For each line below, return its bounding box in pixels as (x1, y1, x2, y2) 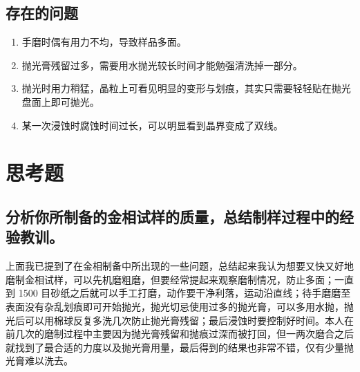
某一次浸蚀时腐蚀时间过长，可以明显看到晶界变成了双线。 (21, 118, 283, 132)
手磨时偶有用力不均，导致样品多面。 (21, 35, 187, 49)
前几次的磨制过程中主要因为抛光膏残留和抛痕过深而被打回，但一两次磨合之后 (6, 326, 354, 341)
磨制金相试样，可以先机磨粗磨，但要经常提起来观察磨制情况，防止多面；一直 (6, 272, 354, 286)
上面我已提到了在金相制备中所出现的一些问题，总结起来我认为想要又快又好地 (6, 259, 354, 273)
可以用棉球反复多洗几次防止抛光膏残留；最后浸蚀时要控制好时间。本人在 (24, 313, 354, 327)
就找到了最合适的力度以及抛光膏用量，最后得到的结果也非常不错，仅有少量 (6, 340, 344, 354)
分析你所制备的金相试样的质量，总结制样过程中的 (6, 205, 339, 227)
